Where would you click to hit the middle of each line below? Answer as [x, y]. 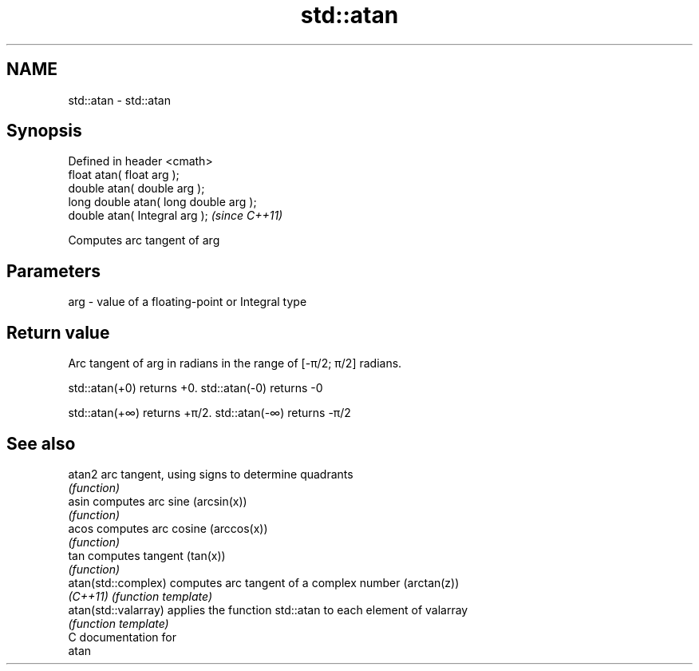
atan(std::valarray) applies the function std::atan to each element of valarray [268, 609]
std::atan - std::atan [119, 100]
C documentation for [122, 637]
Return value [58, 332]
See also [41, 443]
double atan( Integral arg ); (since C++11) [176, 216]
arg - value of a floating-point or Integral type [188, 302]
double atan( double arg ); [136, 189]
